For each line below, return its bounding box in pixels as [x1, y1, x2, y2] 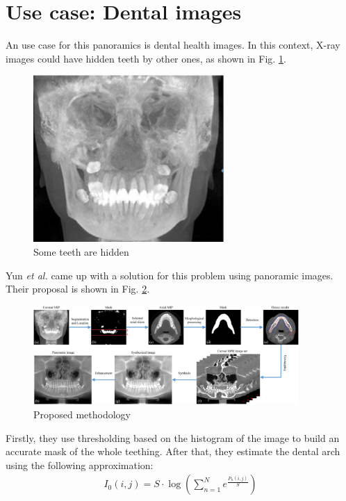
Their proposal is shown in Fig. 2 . [6, 281, 150, 296]
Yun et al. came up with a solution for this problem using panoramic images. [6, 268, 333, 282]
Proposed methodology [33, 407, 131, 421]
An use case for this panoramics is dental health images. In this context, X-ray [6, 38, 340, 52]
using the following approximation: [6, 457, 154, 472]
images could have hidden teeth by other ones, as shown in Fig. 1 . [6, 51, 286, 65]
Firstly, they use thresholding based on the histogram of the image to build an [6, 430, 340, 445]
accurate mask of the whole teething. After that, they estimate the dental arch [6, 444, 340, 459]
